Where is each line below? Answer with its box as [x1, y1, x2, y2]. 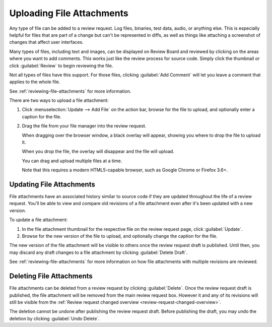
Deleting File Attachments [9, 272, 93, 281]
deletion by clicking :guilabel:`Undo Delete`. [9, 315, 100, 321]
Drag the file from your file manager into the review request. [22, 123, 147, 129]
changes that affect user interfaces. [9, 39, 84, 45]
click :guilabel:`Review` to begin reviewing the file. [9, 62, 113, 69]
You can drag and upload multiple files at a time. [22, 158, 122, 164]
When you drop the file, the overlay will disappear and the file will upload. [22, 149, 175, 155]
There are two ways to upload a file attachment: [9, 97, 109, 103]
